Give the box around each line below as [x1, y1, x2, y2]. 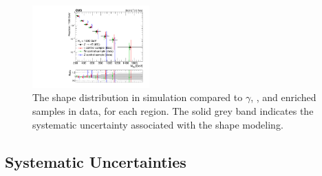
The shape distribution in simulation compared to [32, 90, 243, 104]
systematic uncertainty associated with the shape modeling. [32, 117, 283, 131]
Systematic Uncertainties [5, 151, 186, 172]
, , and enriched [250, 90, 316, 104]
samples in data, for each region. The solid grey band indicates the [32, 104, 314, 118]
